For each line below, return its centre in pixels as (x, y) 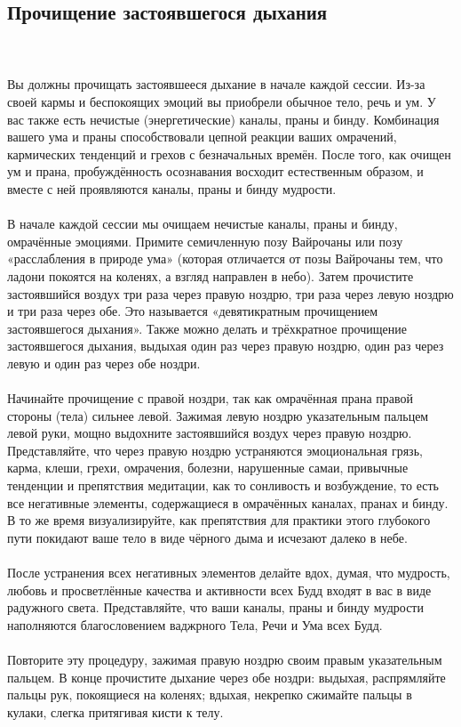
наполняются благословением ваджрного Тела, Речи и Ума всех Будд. (195, 624)
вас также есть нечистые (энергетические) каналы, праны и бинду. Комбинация (223, 119)
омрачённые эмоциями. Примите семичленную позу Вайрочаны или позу (205, 241)
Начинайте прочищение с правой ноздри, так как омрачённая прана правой (211, 398)
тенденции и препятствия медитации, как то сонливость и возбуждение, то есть (223, 485)
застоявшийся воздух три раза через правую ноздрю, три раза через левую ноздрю (230, 293)
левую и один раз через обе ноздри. (104, 363)
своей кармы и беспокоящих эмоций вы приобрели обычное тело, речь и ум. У (222, 101)
